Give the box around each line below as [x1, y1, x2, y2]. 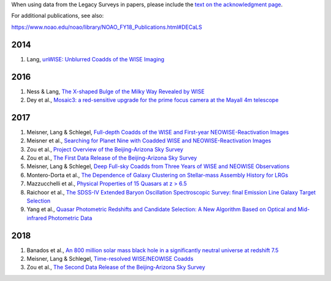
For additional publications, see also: [11, 12, 104, 20]
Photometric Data [48, 214, 93, 221]
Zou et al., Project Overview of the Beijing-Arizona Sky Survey [26, 145, 184, 153]
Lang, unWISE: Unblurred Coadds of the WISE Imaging [26, 55, 165, 63]
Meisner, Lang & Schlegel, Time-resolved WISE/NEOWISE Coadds [26, 255, 194, 263]
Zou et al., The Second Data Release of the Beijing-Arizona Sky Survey [26, 264, 205, 271]
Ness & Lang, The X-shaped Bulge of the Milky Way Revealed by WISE [26, 88, 205, 95]
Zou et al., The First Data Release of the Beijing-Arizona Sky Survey [26, 154, 197, 162]
